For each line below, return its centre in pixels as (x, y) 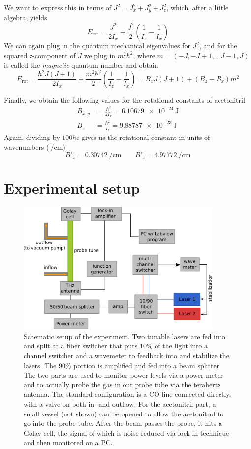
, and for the (218, 46)
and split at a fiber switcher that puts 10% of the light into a (116, 346)
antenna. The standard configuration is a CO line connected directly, (127, 394)
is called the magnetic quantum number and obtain (81, 65)
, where (144, 55)
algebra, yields (26, 17)
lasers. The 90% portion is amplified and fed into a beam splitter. (122, 365)
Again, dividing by (32, 137)
